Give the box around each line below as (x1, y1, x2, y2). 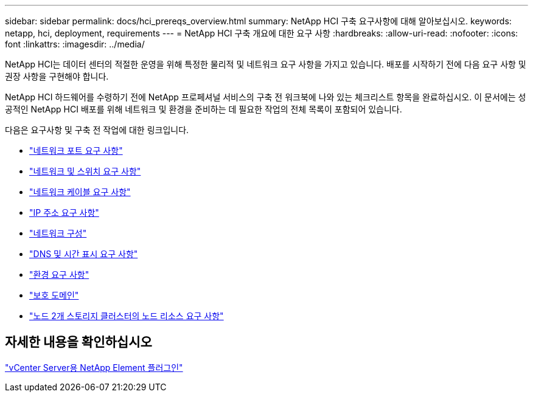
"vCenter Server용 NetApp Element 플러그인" (5, 362, 183, 373)
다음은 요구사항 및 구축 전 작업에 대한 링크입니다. (5, 125, 189, 135)
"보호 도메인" (29, 290, 79, 300)
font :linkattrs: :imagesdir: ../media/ (5, 39, 145, 49)
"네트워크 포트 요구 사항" (29, 145, 123, 156)
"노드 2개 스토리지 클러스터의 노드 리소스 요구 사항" (29, 311, 224, 321)
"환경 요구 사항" (29, 269, 89, 280)
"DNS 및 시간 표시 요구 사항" (29, 249, 138, 259)
